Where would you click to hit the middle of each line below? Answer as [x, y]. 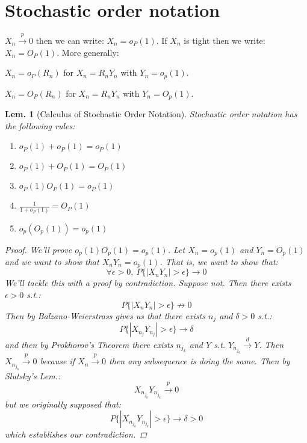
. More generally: [88, 52]
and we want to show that [52, 261]
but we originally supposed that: [63, 404]
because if [57, 361]
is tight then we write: [225, 40]
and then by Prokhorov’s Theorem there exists [89, 344]
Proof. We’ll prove [39, 249]
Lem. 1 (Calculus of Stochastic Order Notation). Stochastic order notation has [151, 114]
